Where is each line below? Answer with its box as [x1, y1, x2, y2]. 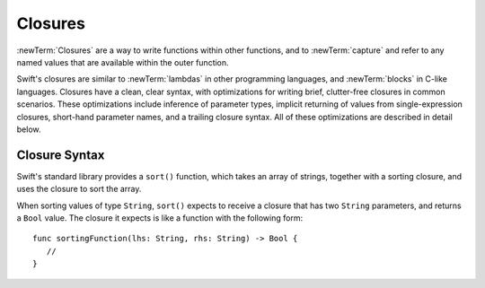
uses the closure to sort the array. [16, 184, 142, 195]
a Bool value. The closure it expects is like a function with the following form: [16, 212, 304, 223]
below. [16, 124, 41, 135]
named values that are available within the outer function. [16, 57, 229, 67]
